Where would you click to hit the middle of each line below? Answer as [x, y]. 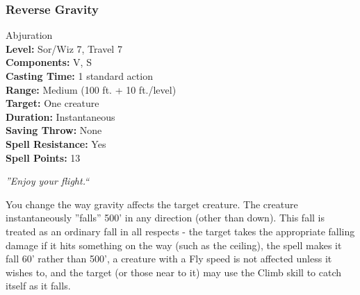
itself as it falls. [38, 286]
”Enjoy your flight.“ [48, 181]
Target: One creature [52, 103]
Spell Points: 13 [43, 157]
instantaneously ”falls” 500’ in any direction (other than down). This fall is [165, 218]
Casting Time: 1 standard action [79, 76]
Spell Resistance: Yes [56, 143]
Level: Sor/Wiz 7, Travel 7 [64, 48]
